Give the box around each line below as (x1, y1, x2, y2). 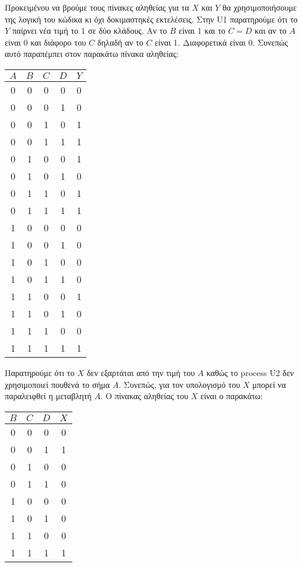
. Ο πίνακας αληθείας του (100, 390, 188, 402)
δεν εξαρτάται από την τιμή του (86, 366, 195, 378)
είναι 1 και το (178, 24, 226, 37)
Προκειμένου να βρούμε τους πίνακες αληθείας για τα (5, 1, 189, 13)
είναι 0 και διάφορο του (5, 36, 86, 48)
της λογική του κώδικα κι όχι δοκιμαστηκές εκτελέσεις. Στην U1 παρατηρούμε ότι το (5, 12, 298, 25)
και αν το (255, 24, 287, 37)
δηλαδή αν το (97, 36, 144, 48)
